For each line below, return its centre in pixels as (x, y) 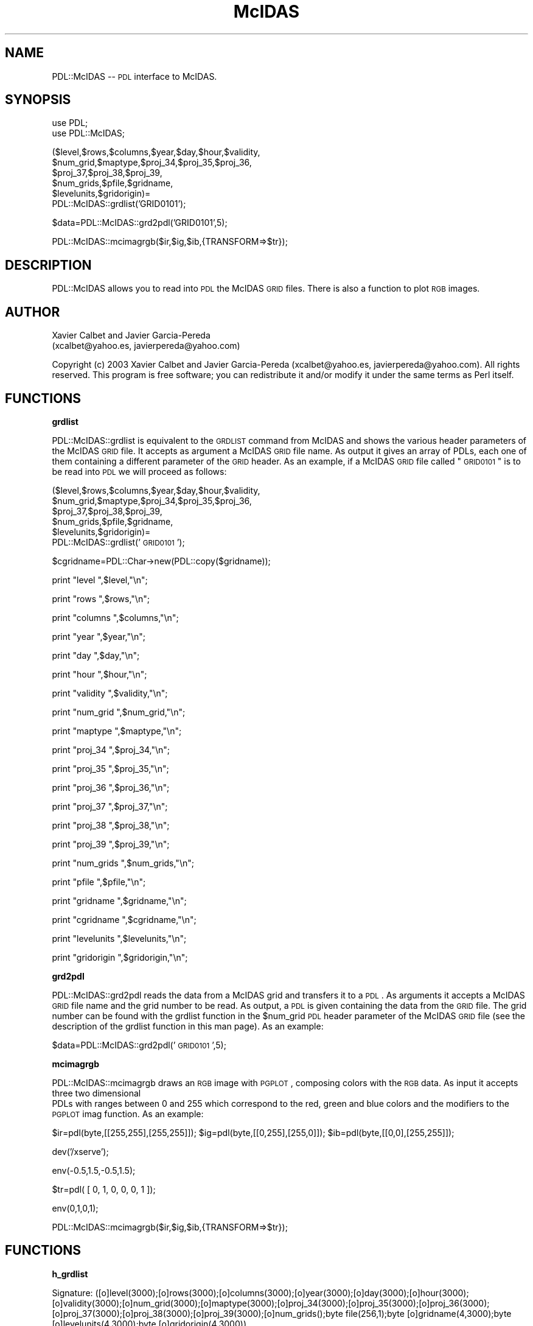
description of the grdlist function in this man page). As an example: (188, 1026)
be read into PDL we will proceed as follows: (139, 471)
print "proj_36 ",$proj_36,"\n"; (111, 787)
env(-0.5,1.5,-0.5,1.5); (94, 1170)
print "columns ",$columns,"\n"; (115, 617)
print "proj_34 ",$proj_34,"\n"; (111, 749)
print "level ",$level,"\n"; (100, 580)
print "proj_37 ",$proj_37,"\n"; (110, 806)
